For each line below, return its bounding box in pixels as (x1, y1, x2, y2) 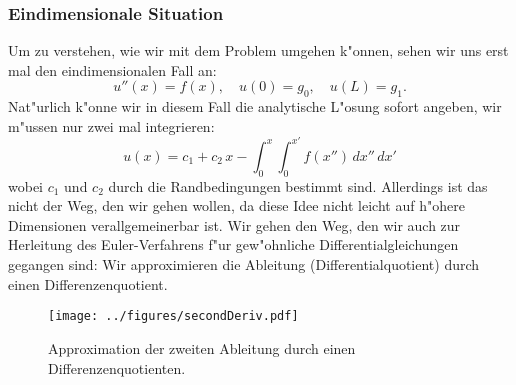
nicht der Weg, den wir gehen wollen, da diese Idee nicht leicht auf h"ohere (8, 195, 465, 216)
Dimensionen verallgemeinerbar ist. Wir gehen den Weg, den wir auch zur (8, 214, 461, 235)
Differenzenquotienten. (48, 357, 186, 378)
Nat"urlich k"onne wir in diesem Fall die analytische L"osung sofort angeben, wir (8, 96, 502, 117)
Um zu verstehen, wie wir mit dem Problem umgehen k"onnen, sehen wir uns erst (8, 40, 509, 61)
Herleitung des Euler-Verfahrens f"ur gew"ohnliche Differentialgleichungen (8, 234, 459, 255)
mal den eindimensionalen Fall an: (8, 59, 217, 80)
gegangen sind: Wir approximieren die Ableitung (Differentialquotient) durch (8, 254, 480, 275)
